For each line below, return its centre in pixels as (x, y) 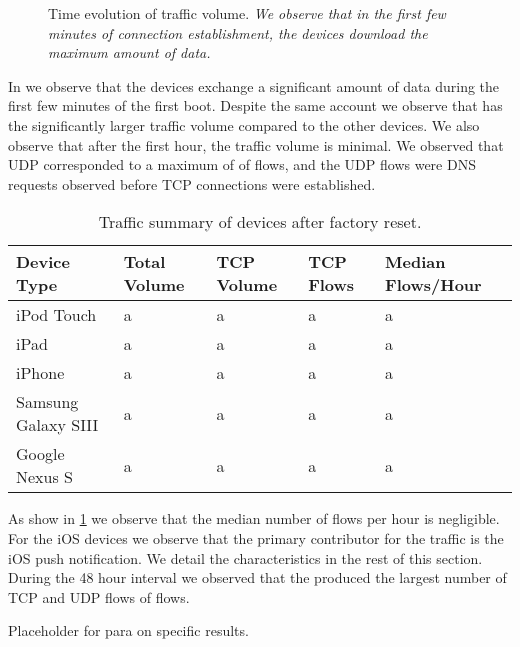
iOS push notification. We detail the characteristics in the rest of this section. (245, 557)
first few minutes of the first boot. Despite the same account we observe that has (255, 105)
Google (40, 454)
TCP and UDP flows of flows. (99, 596)
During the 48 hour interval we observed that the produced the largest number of (257, 577)
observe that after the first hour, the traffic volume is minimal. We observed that (256, 144)
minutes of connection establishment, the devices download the (238, 32)
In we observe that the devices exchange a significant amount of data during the (254, 85)
